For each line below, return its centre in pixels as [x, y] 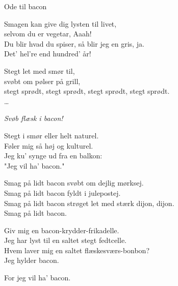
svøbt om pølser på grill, [42, 81]
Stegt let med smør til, [40, 70]
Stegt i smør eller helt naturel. [52, 135]
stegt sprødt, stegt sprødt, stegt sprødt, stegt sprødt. [87, 91]
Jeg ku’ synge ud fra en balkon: [53, 156]
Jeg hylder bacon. [32, 260]
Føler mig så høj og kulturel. [49, 145]
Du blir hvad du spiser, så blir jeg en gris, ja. [74, 43]
